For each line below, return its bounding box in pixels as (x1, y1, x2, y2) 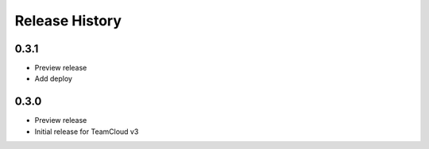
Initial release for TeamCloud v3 (34, 127, 139, 136)
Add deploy (34, 74, 73, 83)
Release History (14, 12, 122, 29)
